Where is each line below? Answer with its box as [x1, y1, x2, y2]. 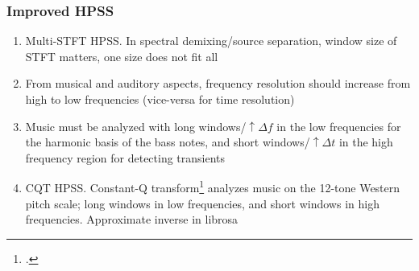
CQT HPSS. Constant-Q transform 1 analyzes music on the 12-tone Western [25, 177, 400, 196]
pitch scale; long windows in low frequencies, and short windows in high [25, 195, 380, 211]
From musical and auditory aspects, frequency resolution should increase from [25, 75, 411, 92]
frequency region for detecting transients [25, 149, 226, 166]
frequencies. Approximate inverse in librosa [25, 211, 239, 228]
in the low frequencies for [276, 117, 401, 134]
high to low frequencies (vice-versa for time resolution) [25, 91, 295, 107]
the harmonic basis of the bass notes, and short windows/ [25, 133, 310, 150]
